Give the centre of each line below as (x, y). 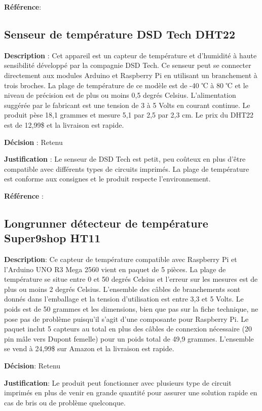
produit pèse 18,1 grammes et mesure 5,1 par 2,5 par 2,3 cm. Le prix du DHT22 (129, 115)
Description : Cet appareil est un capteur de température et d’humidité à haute (130, 55)
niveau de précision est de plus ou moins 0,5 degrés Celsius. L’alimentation (120, 95)
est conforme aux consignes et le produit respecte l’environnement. (107, 179)
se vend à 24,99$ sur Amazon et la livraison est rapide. (89, 348)
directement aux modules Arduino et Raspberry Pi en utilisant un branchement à (131, 75)
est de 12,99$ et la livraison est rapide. (64, 124)
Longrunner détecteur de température (106, 223)
